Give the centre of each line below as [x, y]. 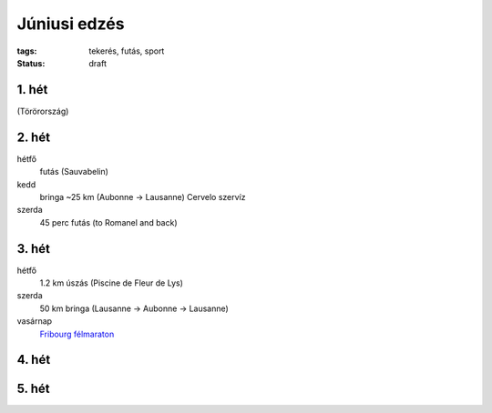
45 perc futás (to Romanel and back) [108, 222]
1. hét [32, 90]
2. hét [33, 137]
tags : [27, 51]
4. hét [34, 360]
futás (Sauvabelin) [74, 172]
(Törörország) [43, 111]
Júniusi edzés [71, 24]
